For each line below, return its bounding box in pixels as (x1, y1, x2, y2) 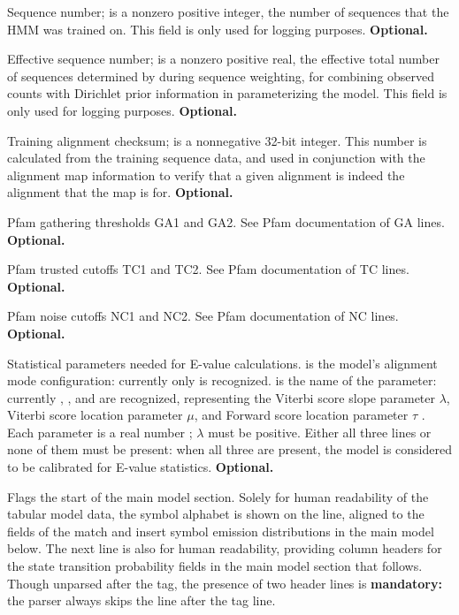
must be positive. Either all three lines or (208, 422, 432, 441)
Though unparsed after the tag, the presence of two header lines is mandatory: (7, 573, 442, 592)
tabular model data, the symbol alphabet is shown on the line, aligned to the (7, 505, 425, 523)
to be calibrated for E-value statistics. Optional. (7, 458, 274, 476)
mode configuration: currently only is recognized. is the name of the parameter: (7, 371, 437, 390)
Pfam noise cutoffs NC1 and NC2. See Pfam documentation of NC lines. (7, 307, 399, 325)
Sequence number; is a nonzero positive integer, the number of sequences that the (7, 3, 449, 20)
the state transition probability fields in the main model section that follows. (7, 557, 423, 575)
